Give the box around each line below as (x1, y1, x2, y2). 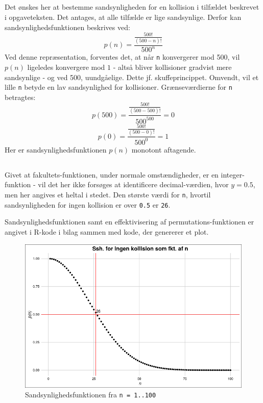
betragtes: (5, 91, 36, 102)
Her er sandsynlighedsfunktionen (5, 144, 107, 155)
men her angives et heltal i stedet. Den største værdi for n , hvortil (5, 189, 211, 200)
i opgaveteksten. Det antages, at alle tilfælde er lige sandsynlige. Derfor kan (5, 11, 242, 22)
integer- (221, 169, 245, 180)
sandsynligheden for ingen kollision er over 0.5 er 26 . (5, 199, 171, 210)
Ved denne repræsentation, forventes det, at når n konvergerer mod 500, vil (5, 52, 240, 62)
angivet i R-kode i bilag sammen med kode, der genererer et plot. (5, 226, 209, 237)
